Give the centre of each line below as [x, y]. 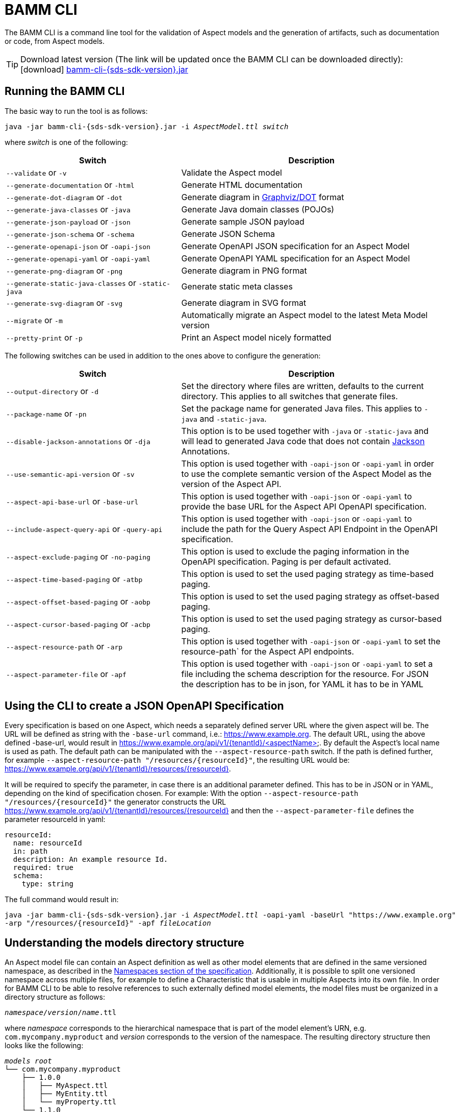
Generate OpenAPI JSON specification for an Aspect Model [295, 246]
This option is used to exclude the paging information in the [295, 551]
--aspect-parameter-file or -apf [66, 674]
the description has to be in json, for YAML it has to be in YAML [302, 684]
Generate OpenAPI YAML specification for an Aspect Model [296, 258]
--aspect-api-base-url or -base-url [72, 501]
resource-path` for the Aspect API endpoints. [268, 651]
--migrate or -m [34, 320]
